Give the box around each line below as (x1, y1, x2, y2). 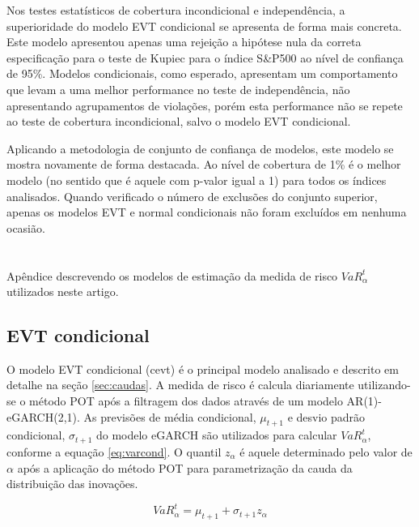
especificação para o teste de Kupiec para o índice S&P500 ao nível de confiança (6, 49, 404, 66)
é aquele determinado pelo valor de (239, 443, 413, 460)
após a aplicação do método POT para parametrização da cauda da (17, 459, 353, 476)
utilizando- (358, 376, 411, 393)
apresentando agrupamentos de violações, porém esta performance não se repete (6, 96, 403, 114)
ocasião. (6, 219, 45, 236)
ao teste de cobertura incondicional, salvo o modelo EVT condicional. (6, 113, 351, 130)
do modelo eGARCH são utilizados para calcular (95, 426, 337, 443)
